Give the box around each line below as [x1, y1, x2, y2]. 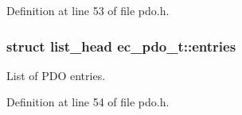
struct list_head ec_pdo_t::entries [6, 36, 236, 56]
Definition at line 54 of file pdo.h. [6, 94, 170, 110]
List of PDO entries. [6, 67, 106, 83]
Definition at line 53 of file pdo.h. [6, 2, 170, 18]
